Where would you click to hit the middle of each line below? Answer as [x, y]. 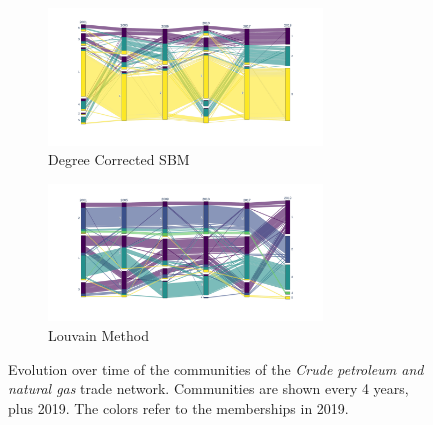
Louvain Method [98, 334]
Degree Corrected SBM [119, 159]
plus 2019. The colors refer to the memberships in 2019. [178, 407]
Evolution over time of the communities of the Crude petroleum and [216, 368]
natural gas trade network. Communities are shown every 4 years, [208, 388]
